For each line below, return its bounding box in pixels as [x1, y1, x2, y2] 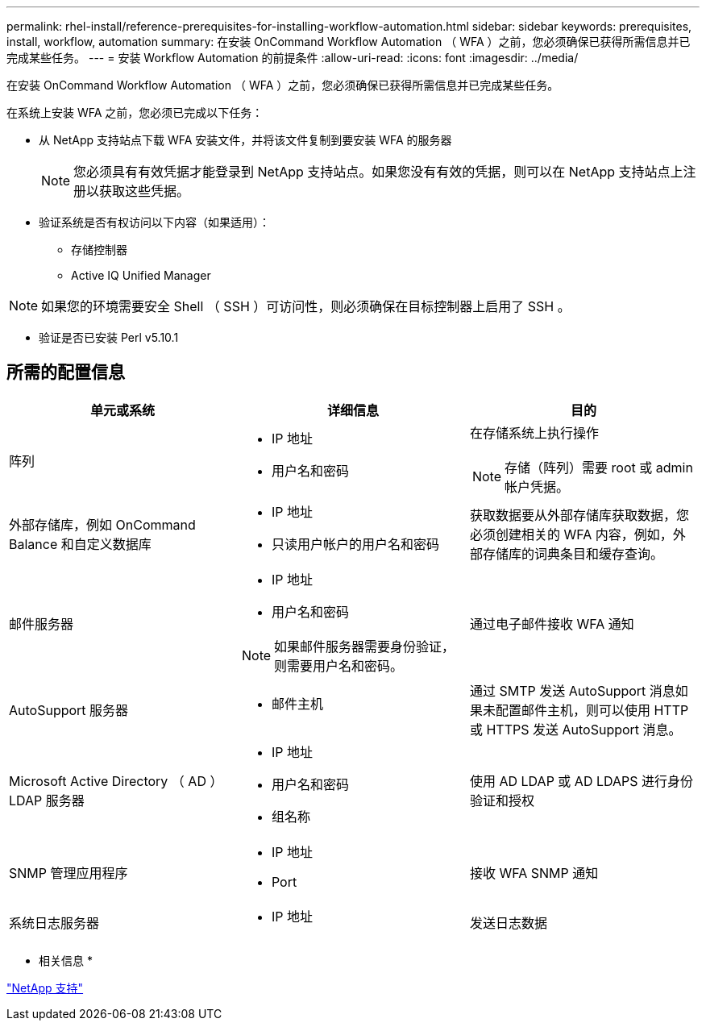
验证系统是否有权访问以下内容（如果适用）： [39, 215, 270, 229]
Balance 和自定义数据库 [9, 535, 152, 552]
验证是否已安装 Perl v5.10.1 [39, 331, 179, 344]
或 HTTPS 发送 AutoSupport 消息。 [469, 721, 682, 738]
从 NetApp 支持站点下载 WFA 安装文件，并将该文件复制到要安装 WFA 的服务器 [39, 133, 452, 147]
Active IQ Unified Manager [71, 268, 211, 282]
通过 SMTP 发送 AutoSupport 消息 [469, 682, 675, 699]
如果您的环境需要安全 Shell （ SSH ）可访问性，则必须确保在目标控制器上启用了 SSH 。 [41, 298, 571, 314]
